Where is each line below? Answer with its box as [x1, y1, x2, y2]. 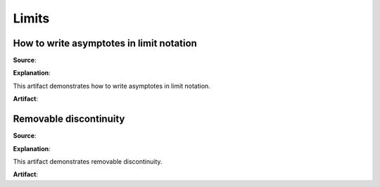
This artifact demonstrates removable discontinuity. [13, 157, 163, 165]
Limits [13, 11, 50, 26]
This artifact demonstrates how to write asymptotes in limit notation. [13, 82, 210, 90]
